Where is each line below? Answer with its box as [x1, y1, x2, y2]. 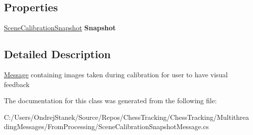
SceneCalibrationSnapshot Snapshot [4, 22, 116, 33]
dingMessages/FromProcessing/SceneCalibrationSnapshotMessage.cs [4, 121, 209, 132]
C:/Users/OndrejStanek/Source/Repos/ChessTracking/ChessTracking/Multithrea [4, 112, 249, 122]
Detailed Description [4, 46, 111, 62]
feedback [4, 79, 30, 89]
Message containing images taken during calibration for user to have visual [4, 69, 228, 79]
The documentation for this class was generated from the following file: [4, 95, 217, 106]
